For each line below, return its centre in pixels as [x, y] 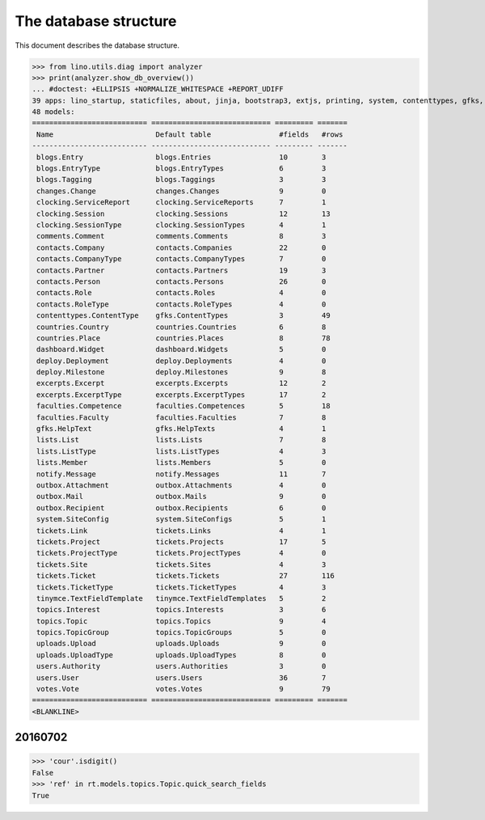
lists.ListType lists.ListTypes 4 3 [181, 451]
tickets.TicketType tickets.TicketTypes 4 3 [181, 587]
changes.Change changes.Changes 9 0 [181, 191]
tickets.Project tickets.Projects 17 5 [181, 541]
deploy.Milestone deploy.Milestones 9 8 [181, 372]
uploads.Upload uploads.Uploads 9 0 [181, 644]
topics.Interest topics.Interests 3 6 [181, 610]
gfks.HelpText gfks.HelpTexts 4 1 [181, 429]
